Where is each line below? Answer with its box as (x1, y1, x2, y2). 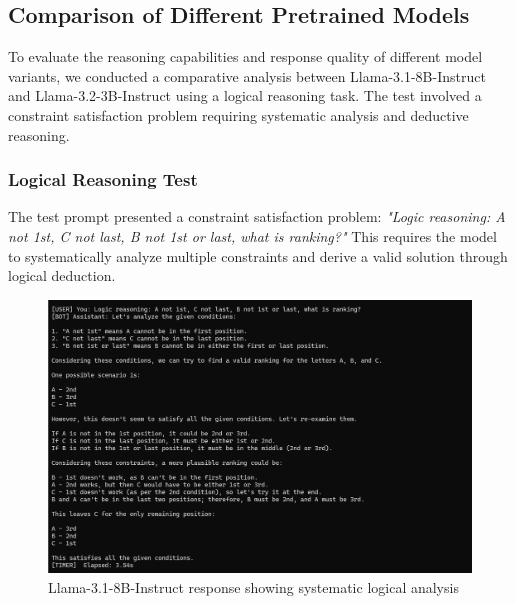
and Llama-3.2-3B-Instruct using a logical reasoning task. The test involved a (8, 85, 482, 106)
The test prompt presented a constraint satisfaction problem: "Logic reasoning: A (8, 206, 506, 227)
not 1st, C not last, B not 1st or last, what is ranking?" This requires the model (8, 225, 497, 246)
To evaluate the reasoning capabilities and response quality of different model (8, 46, 483, 67)
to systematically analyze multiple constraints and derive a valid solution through (8, 245, 508, 266)
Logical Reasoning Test (8, 167, 198, 192)
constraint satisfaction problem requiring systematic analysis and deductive (8, 104, 469, 125)
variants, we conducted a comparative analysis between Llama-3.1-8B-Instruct (8, 65, 486, 86)
